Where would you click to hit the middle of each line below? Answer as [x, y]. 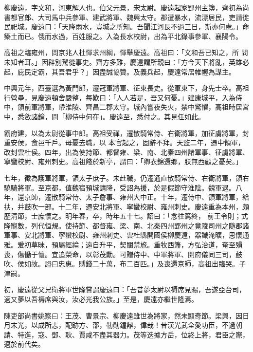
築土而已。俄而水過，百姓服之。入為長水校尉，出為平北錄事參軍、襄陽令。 [123, 36]
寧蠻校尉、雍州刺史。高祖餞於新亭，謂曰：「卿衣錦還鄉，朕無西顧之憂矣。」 [123, 161]
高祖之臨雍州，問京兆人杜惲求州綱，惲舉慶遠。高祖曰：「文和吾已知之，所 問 [126, 52]
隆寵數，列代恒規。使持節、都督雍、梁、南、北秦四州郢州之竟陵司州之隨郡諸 [126, 225]
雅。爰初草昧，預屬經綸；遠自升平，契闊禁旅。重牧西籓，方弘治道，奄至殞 [123, 245]
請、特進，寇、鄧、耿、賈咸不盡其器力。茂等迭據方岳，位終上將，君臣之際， [126, 334]
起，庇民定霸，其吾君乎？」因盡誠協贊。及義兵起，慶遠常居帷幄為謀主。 [120, 71]
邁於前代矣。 [24, 344]
